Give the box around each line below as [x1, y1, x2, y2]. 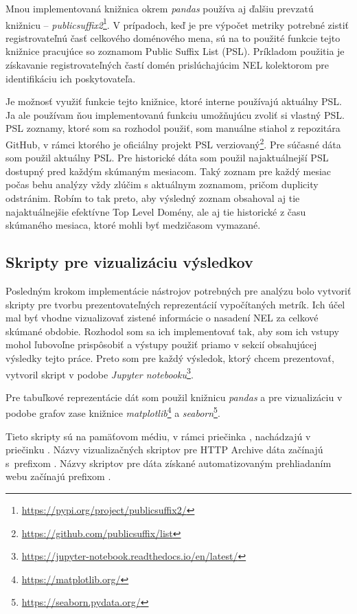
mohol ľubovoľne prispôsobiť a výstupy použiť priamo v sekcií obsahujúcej [5, 337, 317, 352]
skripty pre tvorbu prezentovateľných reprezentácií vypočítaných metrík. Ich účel [5, 297, 345, 311]
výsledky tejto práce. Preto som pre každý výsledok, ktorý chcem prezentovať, [5, 350, 334, 365]
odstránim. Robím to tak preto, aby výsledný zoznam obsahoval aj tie [5, 191, 300, 205]
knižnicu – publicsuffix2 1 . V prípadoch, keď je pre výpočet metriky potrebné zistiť [5, 15, 349, 32]
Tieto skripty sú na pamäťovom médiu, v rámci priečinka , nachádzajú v [5, 429, 311, 443]
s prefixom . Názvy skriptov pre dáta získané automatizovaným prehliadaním [5, 455, 332, 470]
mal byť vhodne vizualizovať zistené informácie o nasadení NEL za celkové [5, 310, 319, 325]
